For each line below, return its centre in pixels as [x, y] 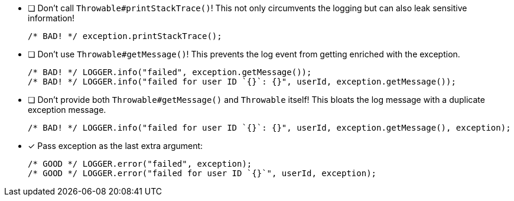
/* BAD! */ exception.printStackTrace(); [125, 36]
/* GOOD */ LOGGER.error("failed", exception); [140, 164]
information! [51, 18]
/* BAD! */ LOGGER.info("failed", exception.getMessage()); [170, 72]
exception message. [67, 110]
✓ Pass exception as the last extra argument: [116, 146]
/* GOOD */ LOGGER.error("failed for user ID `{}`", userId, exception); [202, 173]
